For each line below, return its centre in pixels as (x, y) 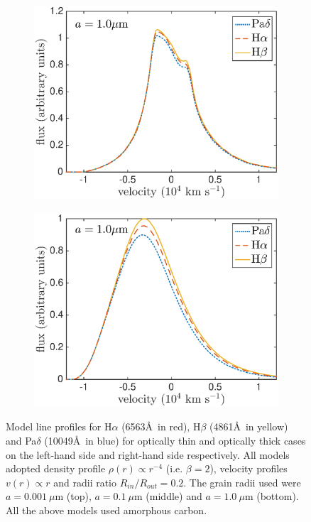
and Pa (21, 440)
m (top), (73, 496)
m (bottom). (272, 496)
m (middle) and (168, 496)
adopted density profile (56, 468)
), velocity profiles (249, 468)
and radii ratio (85, 482)
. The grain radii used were (242, 482)
